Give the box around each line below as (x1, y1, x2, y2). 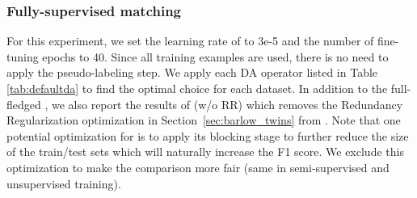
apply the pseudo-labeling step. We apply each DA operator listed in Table (6, 64, 378, 81)
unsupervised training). (6, 175, 121, 192)
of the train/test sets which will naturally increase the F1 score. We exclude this (6, 143, 404, 160)
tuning (6, 48, 39, 65)
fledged (6, 95, 41, 112)
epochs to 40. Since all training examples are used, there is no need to (42, 48, 389, 65)
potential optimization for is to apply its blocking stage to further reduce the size (6, 127, 409, 144)
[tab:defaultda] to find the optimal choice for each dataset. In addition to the (6, 80, 388, 96)
